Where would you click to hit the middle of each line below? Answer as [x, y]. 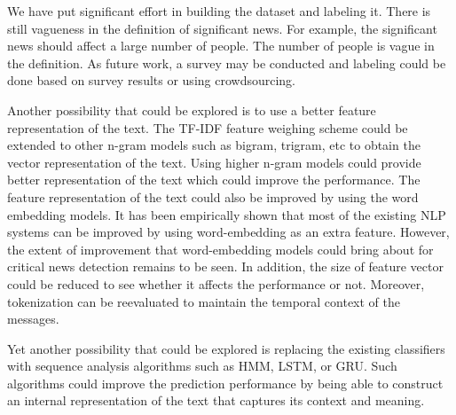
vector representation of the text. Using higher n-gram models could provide [214, 162]
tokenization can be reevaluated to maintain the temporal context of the [204, 301]
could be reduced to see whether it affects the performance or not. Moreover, [216, 283]
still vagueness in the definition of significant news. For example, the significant [222, 28]
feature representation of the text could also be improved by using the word [213, 196]
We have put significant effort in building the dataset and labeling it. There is [219, 11]
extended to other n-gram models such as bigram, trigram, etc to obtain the [214, 145]
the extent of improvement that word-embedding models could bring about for [220, 249]
